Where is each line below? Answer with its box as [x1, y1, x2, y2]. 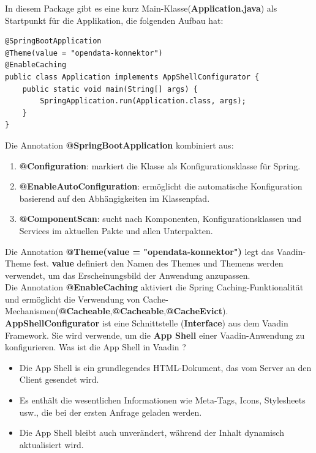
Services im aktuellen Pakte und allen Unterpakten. [19, 224, 213, 237]
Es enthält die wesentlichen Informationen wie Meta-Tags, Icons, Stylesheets [19, 394, 306, 407]
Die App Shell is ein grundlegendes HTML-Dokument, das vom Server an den [19, 361, 312, 374]
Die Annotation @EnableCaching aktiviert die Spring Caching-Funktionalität [5, 281, 304, 293]
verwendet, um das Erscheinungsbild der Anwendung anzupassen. [5, 268, 250, 281]
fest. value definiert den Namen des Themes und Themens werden [33, 257, 284, 270]
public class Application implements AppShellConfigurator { [5, 72, 260, 81]
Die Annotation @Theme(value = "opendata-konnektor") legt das [5, 245, 274, 257]
